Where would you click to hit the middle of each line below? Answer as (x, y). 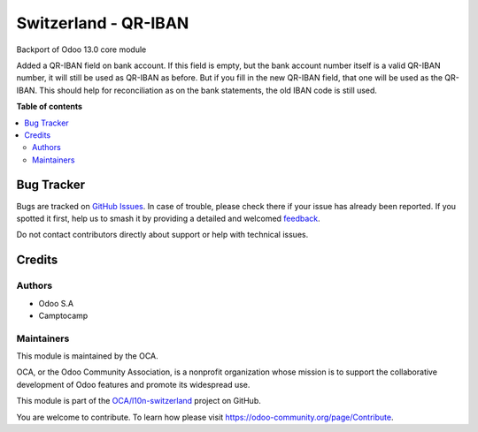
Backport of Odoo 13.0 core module (81, 49)
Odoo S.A (56, 303)
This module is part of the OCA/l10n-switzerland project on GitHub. (139, 401)
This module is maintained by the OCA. (87, 356)
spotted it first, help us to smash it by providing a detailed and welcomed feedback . (168, 218)
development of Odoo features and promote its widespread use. (133, 384)
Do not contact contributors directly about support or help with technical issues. (162, 235)
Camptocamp (63, 315)
